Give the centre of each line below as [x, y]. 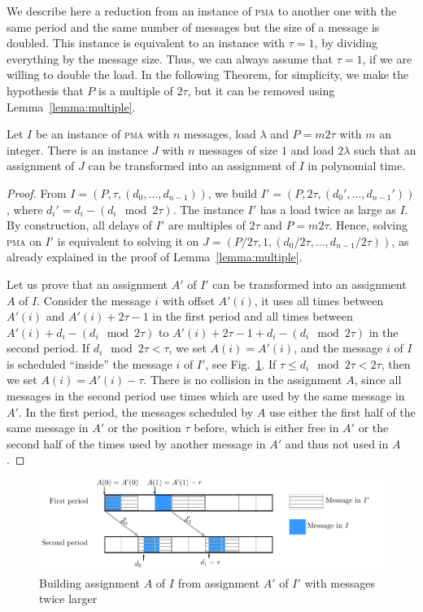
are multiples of [207, 225]
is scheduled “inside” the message [89, 363]
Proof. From [37, 192]
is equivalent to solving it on [128, 240]
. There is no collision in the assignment [243, 380]
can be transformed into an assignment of [192, 166]
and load [312, 149]
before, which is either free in [266, 428]
